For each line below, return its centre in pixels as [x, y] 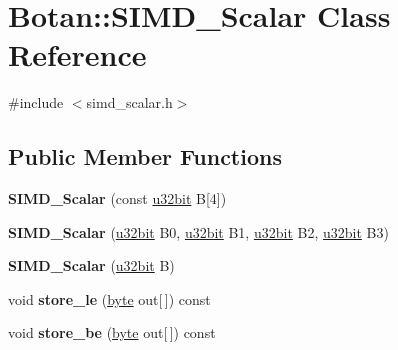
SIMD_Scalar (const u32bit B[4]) [117, 198]
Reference [77, 54]
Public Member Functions [145, 156]
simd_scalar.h [129, 102]
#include [36, 102]
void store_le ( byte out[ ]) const [109, 298]
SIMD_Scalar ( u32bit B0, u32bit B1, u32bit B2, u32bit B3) [198, 231]
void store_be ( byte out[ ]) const [112, 332]
